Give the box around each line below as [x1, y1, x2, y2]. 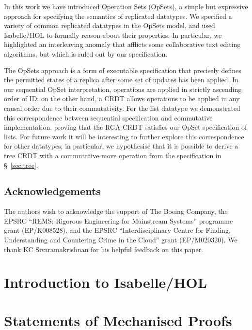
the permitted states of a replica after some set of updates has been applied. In [4, 75, 238, 85]
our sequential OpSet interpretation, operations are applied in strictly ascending [4, 84, 242, 94]
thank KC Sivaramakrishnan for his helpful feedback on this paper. [4, 244, 204, 254]
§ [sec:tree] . [4, 160, 38, 170]
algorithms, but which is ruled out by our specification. [4, 48, 168, 59]
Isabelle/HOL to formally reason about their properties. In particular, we [4, 30, 222, 40]
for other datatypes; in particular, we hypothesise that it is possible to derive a [4, 141, 238, 151]
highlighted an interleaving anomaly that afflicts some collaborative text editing [4, 39, 241, 49]
